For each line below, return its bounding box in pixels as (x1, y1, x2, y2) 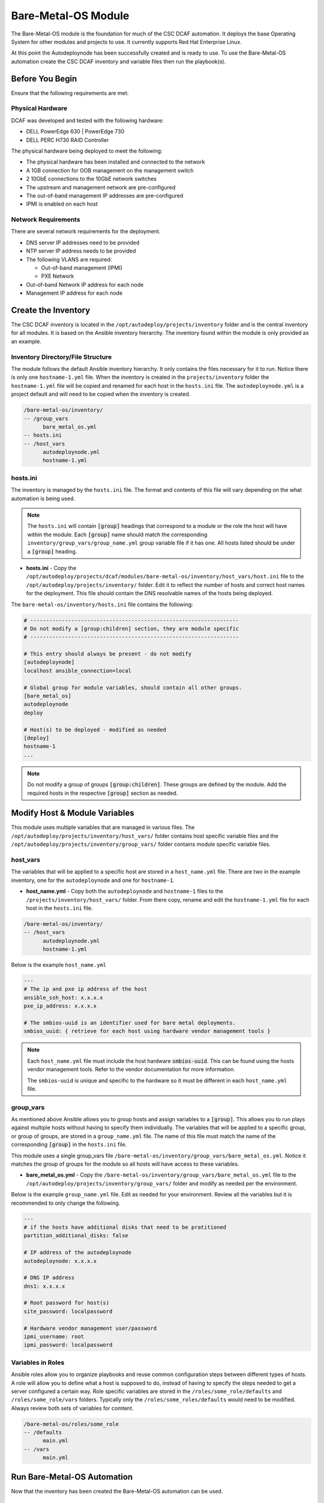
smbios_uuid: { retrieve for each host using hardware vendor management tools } (23, 1028, 271, 1035)
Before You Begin (11, 73, 77, 84)
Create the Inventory (11, 305, 91, 315)
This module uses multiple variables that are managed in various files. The (11, 824, 195, 831)
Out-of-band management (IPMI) (41, 264, 123, 271)
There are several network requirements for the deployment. (11, 228, 161, 235)
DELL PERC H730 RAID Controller (26, 136, 109, 144)
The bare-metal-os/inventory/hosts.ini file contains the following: (11, 601, 193, 608)
